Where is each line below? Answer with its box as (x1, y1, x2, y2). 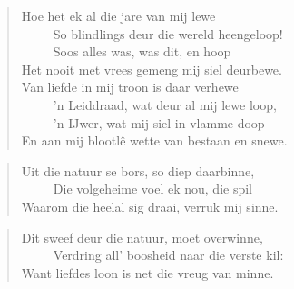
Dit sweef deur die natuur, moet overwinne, (21, 227, 263, 246)
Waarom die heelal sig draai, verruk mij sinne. (21, 196, 279, 215)
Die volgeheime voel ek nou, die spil (53, 179, 252, 198)
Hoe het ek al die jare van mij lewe (21, 6, 216, 25)
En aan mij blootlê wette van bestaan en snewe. (21, 131, 288, 150)
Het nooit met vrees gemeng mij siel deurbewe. (21, 59, 282, 78)
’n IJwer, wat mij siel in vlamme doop (53, 113, 265, 132)
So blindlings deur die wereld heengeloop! (53, 24, 283, 43)
